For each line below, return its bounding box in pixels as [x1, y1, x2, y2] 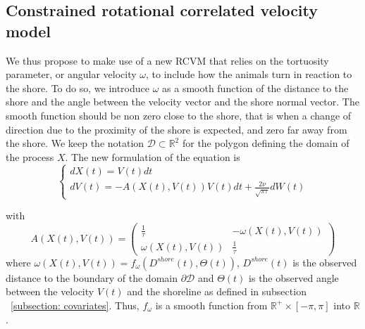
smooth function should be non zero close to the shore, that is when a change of [6, 108, 352, 122]
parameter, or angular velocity [6, 67, 137, 82]
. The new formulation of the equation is [65, 149, 240, 164]
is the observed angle [249, 270, 339, 285]
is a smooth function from [155, 297, 268, 312]
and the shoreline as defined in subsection [127, 284, 307, 299]
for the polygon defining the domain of [182, 136, 349, 150]
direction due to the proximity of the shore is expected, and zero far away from [6, 122, 347, 136]
